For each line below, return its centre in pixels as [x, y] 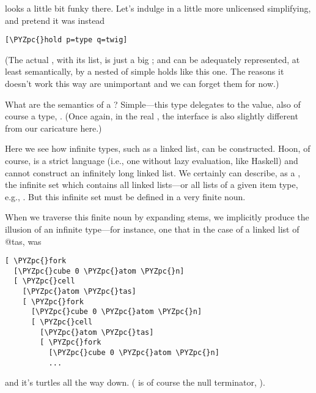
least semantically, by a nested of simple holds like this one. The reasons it [145, 71]
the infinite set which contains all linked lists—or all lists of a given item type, [152, 185]
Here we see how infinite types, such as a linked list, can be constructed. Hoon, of [158, 148]
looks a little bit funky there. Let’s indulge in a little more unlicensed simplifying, [158, 8]
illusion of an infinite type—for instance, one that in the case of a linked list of [152, 229]
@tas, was [23, 241]
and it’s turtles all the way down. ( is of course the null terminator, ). [135, 382]
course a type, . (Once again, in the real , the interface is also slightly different [152, 116]
